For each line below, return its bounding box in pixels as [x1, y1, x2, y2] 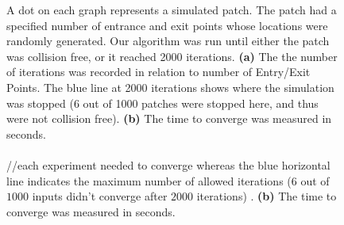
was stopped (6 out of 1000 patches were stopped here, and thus [6, 94, 319, 111]
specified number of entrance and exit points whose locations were [6, 17, 328, 33]
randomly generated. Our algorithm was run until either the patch [6, 32, 330, 49]
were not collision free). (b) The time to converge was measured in [6, 110, 332, 127]
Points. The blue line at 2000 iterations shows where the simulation [6, 78, 334, 95]
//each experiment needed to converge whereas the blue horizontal [6, 156, 330, 173]
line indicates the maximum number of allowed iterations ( [6, 172, 292, 189]
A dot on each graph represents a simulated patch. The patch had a [6, 2, 337, 17]
